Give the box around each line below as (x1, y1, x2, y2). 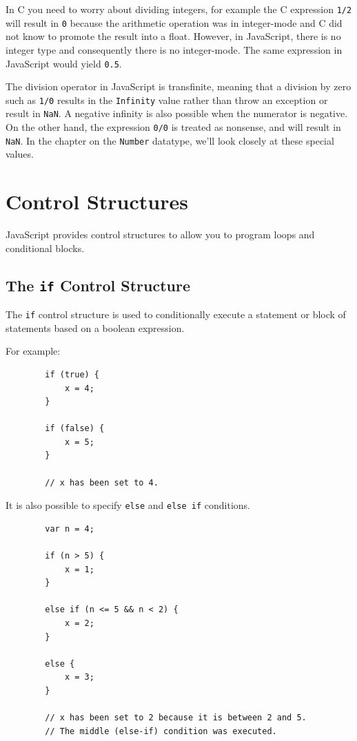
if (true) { (45, 369, 100, 379)
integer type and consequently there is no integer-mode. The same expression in (6, 42, 343, 56)
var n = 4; (45, 523, 94, 534)
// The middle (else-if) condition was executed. (45, 726, 277, 736)
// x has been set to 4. (45, 477, 159, 488)
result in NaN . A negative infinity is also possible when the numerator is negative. (6, 106, 348, 121)
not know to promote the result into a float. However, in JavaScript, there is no (6, 29, 341, 43)
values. (6, 147, 34, 161)
